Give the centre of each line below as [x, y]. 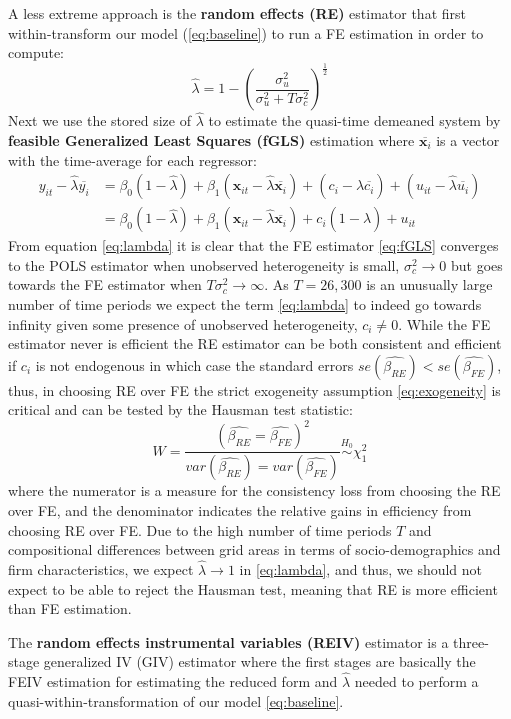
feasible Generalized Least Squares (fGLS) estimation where [211, 139]
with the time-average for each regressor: [132, 159]
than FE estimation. [70, 608]
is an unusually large [429, 284]
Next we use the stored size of [99, 120]
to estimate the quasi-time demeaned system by [354, 120]
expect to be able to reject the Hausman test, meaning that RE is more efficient [253, 588]
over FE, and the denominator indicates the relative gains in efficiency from [240, 509]
